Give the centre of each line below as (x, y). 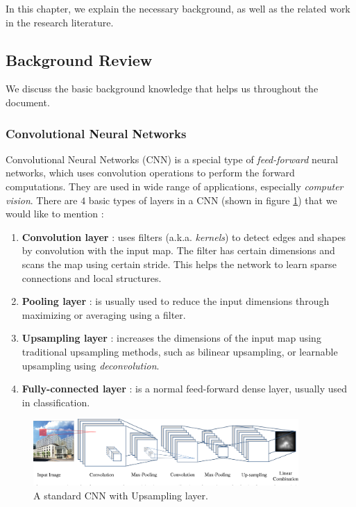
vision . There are (42, 200)
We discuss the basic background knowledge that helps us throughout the (162, 89)
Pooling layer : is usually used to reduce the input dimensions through (176, 301)
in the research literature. (60, 22)
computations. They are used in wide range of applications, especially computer (175, 186)
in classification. (56, 402)
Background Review (79, 59)
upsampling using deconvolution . (91, 365)
